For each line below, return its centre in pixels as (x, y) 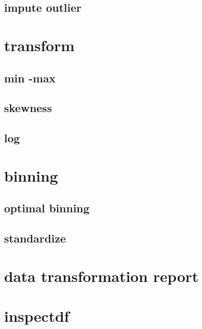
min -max (30, 78)
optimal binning (47, 208)
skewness (28, 108)
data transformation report (102, 276)
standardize (35, 238)
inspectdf (37, 316)
